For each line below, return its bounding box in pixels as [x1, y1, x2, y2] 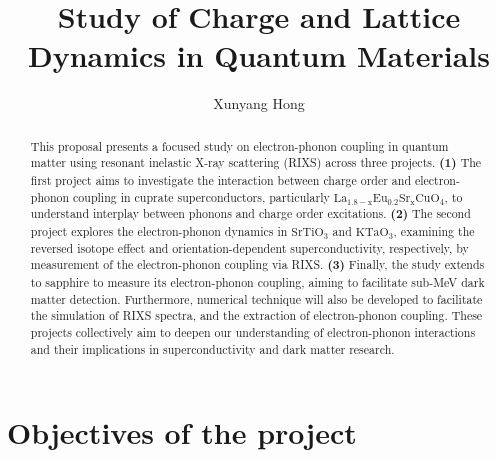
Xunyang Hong [213, 93, 305, 114]
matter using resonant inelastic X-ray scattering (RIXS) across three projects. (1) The [30, 154, 482, 172]
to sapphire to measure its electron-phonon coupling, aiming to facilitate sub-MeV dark [30, 273, 485, 290]
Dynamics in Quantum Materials [28, 35, 490, 76]
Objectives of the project [7, 412, 357, 453]
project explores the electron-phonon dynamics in [30, 222, 288, 239]
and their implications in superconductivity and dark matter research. [30, 340, 395, 357]
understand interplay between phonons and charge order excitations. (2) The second [30, 205, 471, 223]
